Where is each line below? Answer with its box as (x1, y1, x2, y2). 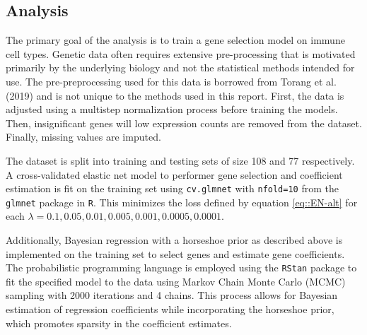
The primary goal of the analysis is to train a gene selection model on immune (6, 33, 345, 47)
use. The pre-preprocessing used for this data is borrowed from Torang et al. (6, 74, 337, 88)
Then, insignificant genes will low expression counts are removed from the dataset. (6, 115, 362, 130)
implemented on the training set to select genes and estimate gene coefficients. (6, 246, 345, 261)
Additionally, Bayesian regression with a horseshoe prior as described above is (6, 233, 343, 247)
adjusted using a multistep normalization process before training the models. (6, 102, 338, 117)
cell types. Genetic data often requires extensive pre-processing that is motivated (6, 46, 356, 61)
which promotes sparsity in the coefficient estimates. (6, 315, 232, 330)
